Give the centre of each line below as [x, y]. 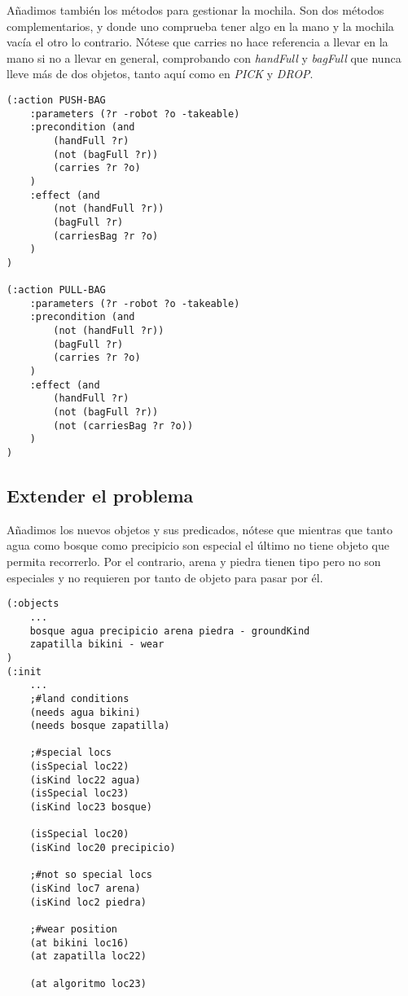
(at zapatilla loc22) [88, 957]
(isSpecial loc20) [79, 834]
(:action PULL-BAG [56, 290]
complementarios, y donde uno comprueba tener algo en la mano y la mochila [200, 26]
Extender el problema [100, 496]
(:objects [33, 604]
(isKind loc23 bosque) [91, 807]
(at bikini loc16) [79, 943]
